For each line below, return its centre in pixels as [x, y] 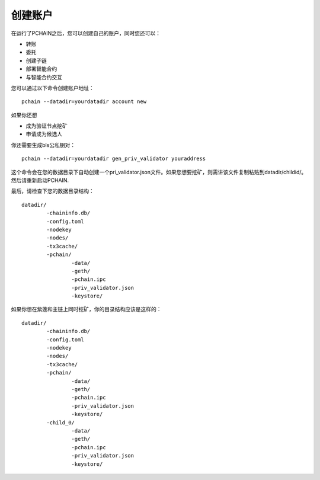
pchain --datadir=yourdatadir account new [84, 102]
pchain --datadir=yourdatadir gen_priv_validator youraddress [114, 159]
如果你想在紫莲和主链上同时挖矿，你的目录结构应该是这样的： [86, 309]
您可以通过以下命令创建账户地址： [52, 88]
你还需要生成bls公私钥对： [43, 145]
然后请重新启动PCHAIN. [40, 180]
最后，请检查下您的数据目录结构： [52, 191]
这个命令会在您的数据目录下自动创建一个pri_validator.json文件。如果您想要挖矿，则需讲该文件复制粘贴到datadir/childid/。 [159, 172]
